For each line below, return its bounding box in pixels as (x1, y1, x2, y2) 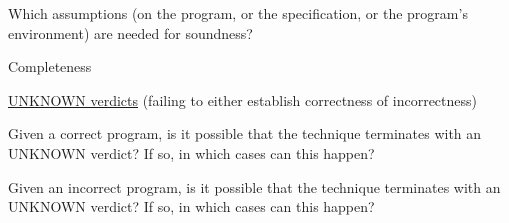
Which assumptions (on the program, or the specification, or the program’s (8, 3, 468, 23)
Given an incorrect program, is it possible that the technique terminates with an (8, 176, 501, 197)
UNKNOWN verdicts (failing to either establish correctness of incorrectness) (8, 89, 477, 110)
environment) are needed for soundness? (8, 22, 253, 43)
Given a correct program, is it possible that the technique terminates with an (8, 123, 482, 144)
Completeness (8, 56, 92, 77)
